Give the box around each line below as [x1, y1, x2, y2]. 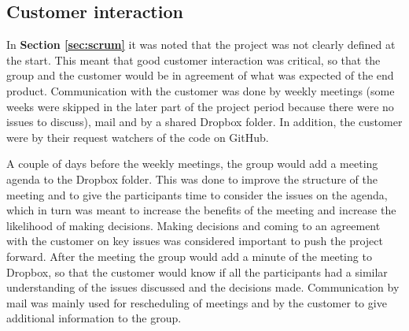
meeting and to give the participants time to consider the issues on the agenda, [6, 186, 388, 203]
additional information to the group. [6, 310, 182, 326]
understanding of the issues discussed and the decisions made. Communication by [6, 279, 400, 296]
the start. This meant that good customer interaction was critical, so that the [6, 51, 381, 68]
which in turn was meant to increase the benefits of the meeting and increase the [6, 202, 396, 218]
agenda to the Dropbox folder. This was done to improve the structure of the [6, 170, 378, 187]
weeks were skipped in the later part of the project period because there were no [6, 98, 394, 114]
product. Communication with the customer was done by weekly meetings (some [6, 82, 395, 99]
